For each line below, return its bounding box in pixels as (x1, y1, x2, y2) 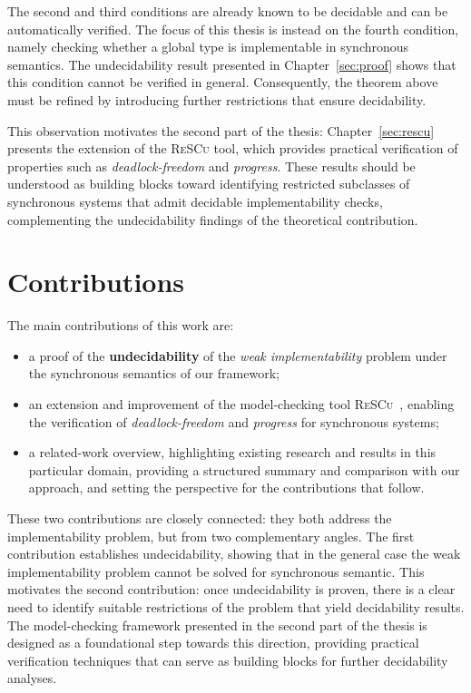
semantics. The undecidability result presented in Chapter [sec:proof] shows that (7, 54, 456, 73)
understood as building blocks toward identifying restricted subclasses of (7, 174, 410, 193)
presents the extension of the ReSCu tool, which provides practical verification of (7, 139, 458, 158)
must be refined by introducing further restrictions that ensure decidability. (7, 90, 427, 109)
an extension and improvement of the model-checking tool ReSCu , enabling (28, 395, 455, 414)
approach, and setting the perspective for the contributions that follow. (28, 478, 425, 497)
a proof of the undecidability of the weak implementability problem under (28, 346, 447, 365)
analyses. (7, 669, 57, 688)
